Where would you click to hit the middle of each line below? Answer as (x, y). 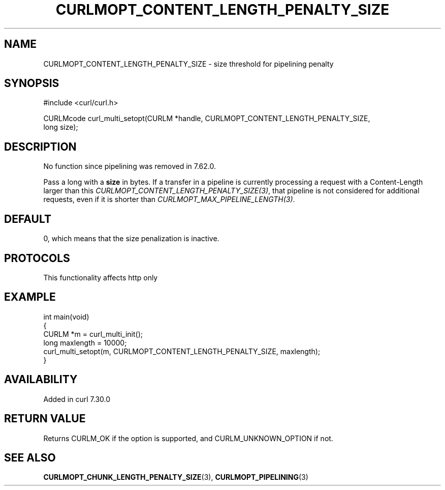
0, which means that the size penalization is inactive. (131, 239)
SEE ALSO (30, 457)
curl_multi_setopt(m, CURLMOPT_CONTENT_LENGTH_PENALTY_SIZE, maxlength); (182, 351)
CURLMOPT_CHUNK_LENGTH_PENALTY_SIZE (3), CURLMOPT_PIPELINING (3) (176, 477)
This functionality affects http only (101, 277)
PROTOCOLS (37, 258)
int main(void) (66, 316)
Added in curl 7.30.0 (77, 399)
